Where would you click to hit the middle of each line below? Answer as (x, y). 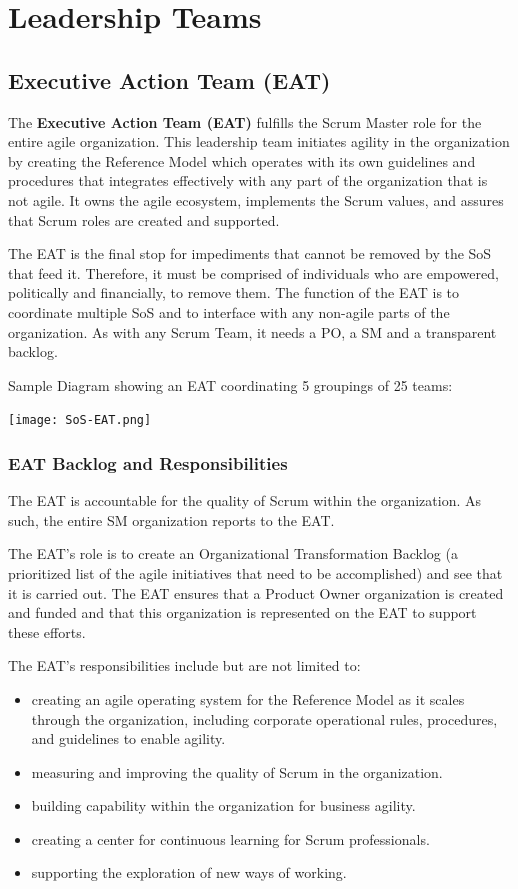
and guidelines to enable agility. (128, 738)
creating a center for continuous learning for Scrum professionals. (230, 838)
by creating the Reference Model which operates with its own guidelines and (242, 160)
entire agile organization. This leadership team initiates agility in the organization (259, 141)
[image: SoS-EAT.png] (80, 420)
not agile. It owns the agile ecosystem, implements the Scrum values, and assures (256, 199)
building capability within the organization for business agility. (223, 805)
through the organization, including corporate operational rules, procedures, (264, 718)
